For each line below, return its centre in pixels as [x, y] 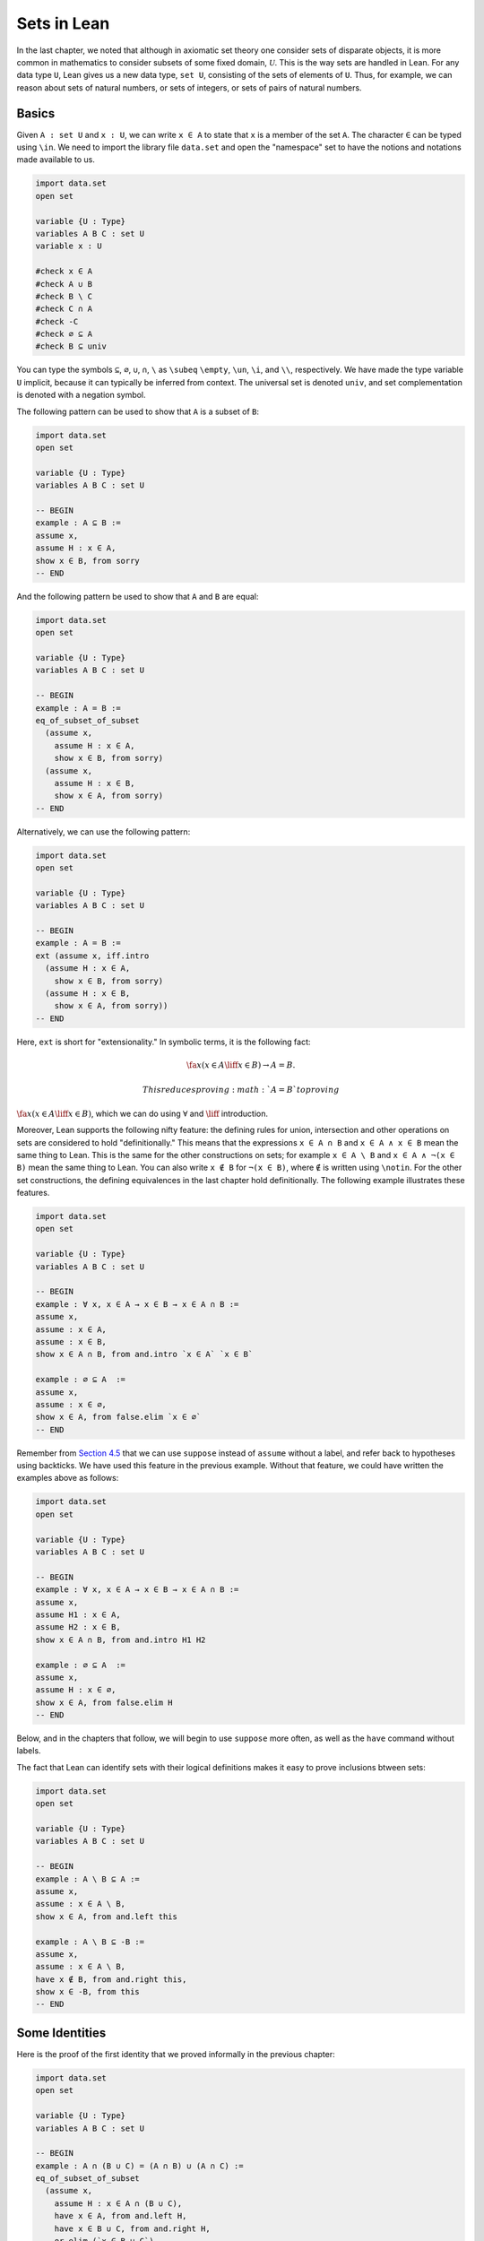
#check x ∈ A [64, 272]
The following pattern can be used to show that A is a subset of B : [138, 411]
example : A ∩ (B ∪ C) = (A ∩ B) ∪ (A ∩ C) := [139, 2166]
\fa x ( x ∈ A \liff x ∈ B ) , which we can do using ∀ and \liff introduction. [143, 1113]
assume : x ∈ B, [71, 1341]
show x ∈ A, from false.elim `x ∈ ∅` [118, 1417]
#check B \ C [64, 296]
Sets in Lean [63, 23]
